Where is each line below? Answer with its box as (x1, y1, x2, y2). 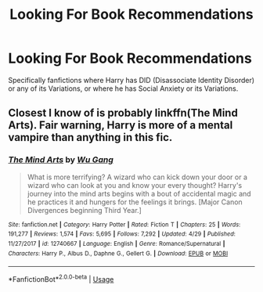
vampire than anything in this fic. (8, 131, 173, 144)
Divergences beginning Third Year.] (27, 205, 142, 214)
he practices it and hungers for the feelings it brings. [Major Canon (27, 197, 243, 207)
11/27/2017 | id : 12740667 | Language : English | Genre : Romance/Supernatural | (8, 240, 225, 247)
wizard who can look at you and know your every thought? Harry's (27, 180, 243, 189)
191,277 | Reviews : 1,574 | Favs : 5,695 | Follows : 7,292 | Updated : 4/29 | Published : (8, 230, 236, 238)
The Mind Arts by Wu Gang (8, 154, 113, 165)
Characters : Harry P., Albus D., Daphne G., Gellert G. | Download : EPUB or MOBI (8, 249, 229, 258)
